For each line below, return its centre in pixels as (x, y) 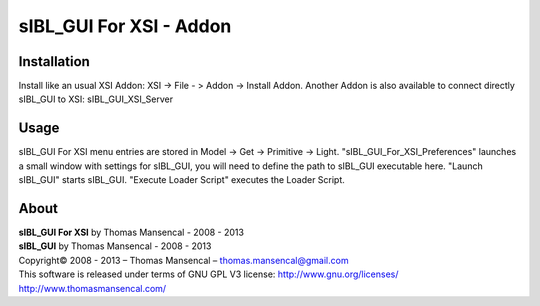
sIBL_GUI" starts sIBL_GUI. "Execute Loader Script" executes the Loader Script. (181, 180)
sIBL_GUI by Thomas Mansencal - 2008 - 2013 (115, 246)
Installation (54, 61)
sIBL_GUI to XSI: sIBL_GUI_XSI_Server (96, 99)
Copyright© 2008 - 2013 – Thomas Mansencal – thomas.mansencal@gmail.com (183, 260)
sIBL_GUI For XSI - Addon (125, 26)
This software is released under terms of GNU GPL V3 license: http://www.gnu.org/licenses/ (208, 274)
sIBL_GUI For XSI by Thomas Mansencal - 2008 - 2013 (131, 232)
